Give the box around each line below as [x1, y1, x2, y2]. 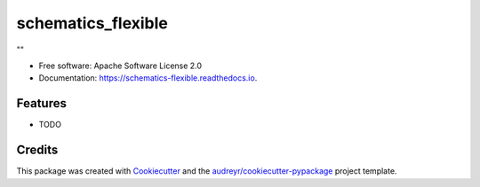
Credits [16, 143, 59, 158]
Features [16, 96, 67, 111]
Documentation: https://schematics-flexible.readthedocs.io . [38, 73, 258, 83]
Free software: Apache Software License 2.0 [38, 60, 203, 71]
